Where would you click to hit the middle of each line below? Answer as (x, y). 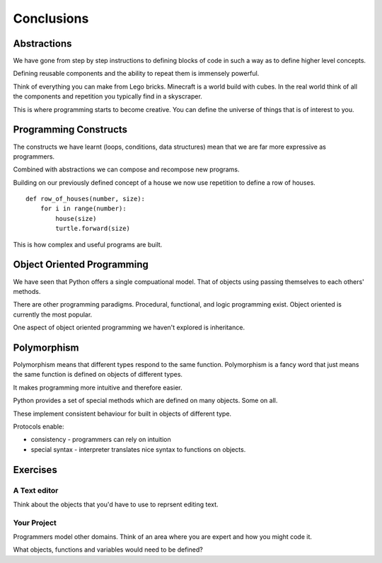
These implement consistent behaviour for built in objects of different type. (122, 414)
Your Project (35, 523)
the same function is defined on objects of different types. (98, 375)
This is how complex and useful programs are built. (88, 244)
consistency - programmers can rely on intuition (101, 440)
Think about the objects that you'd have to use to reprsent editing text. (116, 504)
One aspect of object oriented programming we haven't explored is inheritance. (129, 328)
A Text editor (36, 490)
